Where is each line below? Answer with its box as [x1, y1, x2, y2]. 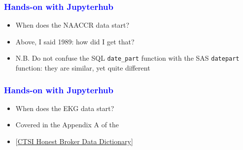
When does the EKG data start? [15, 103, 114, 113]
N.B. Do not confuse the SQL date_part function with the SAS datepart [15, 53, 240, 63]
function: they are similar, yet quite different [15, 63, 150, 73]
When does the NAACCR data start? [15, 20, 129, 30]
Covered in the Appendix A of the [15, 119, 119, 130]
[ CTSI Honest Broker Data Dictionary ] [15, 136, 133, 147]
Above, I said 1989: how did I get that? [15, 36, 135, 46]
